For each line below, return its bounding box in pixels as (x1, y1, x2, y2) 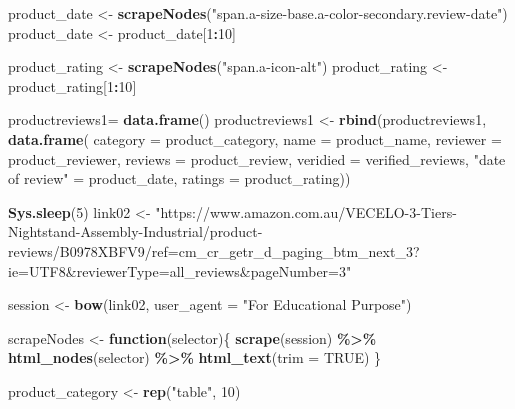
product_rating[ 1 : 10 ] (8, 75, 137, 96)
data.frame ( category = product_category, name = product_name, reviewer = (8, 128, 502, 149)
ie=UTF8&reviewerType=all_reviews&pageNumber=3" (8, 260, 352, 281)
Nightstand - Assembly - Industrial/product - (8, 221, 263, 242)
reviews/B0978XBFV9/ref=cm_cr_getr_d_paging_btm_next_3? (8, 240, 420, 261)
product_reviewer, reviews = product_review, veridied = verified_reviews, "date (8, 148, 506, 169)
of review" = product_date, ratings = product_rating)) (8, 168, 351, 189)
